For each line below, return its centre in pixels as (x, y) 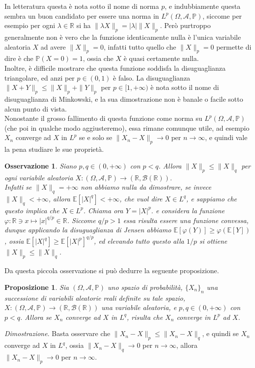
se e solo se (96, 137)
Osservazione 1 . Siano (41, 165)
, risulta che (145, 317)
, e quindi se (220, 333)
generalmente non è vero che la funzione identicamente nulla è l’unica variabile (123, 37)
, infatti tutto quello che (140, 46)
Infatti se (18, 187)
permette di (234, 46)
